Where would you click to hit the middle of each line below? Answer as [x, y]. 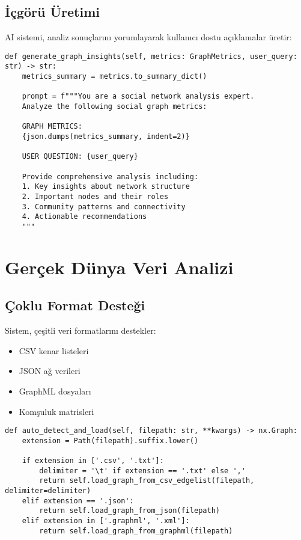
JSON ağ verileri [50, 371]
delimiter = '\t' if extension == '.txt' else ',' [142, 471]
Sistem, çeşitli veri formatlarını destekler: [81, 330]
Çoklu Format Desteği [75, 305]
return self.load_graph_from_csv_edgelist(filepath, [147, 481]
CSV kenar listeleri [54, 350]
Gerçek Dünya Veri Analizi [119, 267]
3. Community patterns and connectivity [104, 207]
